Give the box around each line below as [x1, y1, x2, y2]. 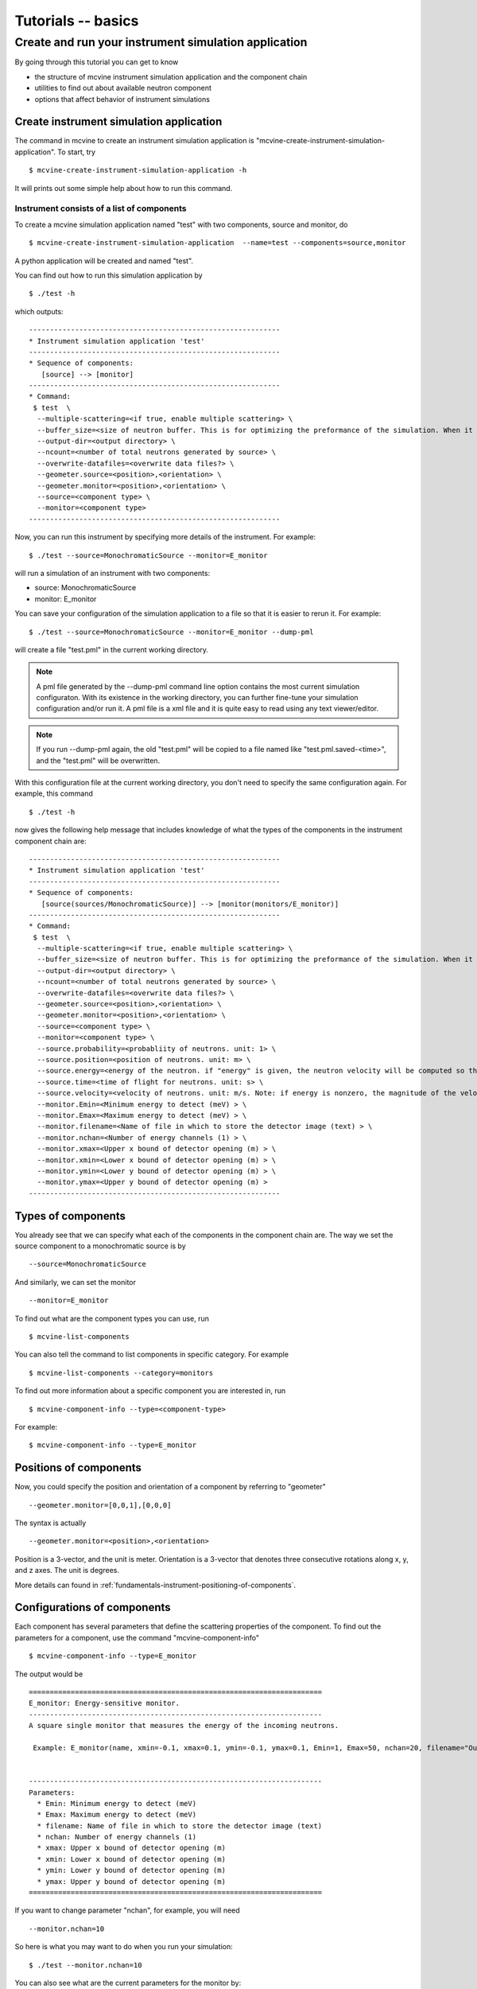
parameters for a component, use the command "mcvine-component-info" [14, 1633, 260, 1642]
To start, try [56, 147, 95, 157]
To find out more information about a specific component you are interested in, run [14, 1386, 286, 1395]
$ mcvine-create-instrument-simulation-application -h [29, 165, 247, 175]
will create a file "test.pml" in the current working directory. [14, 644, 209, 654]
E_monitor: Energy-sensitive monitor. [29, 1699, 180, 1708]
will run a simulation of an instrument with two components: [14, 568, 211, 578]
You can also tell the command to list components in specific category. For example [14, 1349, 289, 1360]
